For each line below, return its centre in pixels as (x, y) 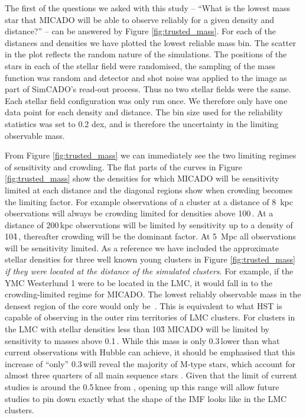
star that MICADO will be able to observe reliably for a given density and (139, 19)
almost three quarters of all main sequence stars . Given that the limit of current (151, 375)
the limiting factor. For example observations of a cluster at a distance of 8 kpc (149, 201)
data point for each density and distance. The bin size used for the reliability (144, 112)
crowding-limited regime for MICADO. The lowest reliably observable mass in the (153, 294)
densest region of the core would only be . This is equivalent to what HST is (144, 305)
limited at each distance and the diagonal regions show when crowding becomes (149, 189)
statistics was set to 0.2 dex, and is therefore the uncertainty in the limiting (142, 123)
